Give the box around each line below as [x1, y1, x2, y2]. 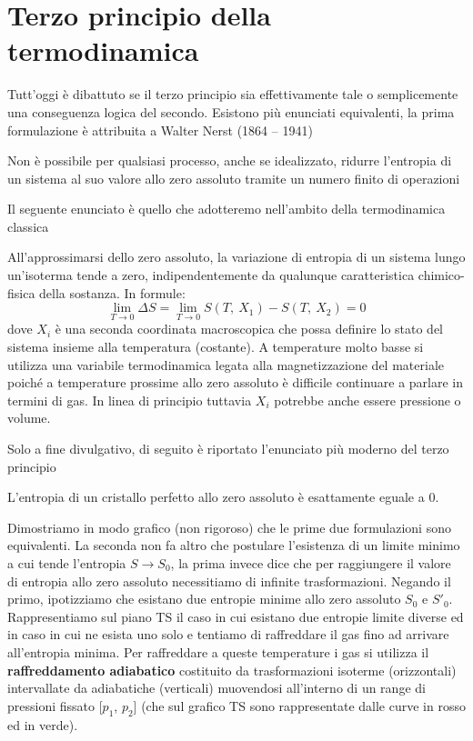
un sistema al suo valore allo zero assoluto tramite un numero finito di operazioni [7, 168, 460, 187]
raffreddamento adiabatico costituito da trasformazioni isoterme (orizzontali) [7, 660, 457, 679]
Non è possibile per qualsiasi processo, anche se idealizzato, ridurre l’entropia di [7, 151, 452, 170]
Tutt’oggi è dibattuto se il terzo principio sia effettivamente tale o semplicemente [7, 85, 458, 104]
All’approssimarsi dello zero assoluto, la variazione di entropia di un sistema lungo [7, 247, 466, 266]
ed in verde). [7, 715, 78, 734]
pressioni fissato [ [7, 696, 103, 715]
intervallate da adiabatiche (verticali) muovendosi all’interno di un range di [7, 678, 426, 697]
